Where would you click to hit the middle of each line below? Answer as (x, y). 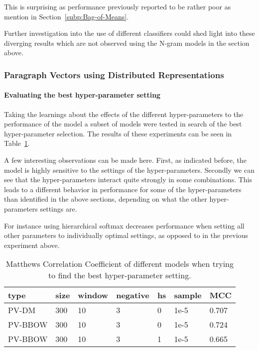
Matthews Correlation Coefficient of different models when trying (120, 264)
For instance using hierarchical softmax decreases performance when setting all (124, 225)
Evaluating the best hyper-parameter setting (82, 95)
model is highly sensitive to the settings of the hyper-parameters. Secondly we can (129, 170)
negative (133, 295)
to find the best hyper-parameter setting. (120, 275)
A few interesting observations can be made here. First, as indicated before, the (125, 160)
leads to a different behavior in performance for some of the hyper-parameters (123, 189)
